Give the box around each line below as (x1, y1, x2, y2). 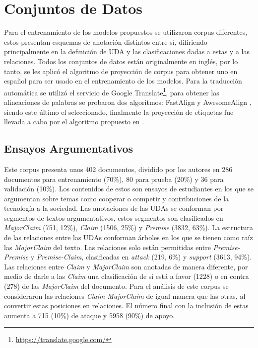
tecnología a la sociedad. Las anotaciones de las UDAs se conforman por (4, 203, 224, 213)
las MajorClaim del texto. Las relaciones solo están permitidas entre (4, 242, 211, 252)
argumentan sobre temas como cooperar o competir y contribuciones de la (4, 193, 229, 203)
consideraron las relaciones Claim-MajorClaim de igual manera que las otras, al (4, 290, 246, 301)
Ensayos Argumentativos (4, 141, 133, 156)
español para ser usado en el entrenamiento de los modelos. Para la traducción (4, 76, 242, 86)
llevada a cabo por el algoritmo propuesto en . (4, 116, 144, 127)
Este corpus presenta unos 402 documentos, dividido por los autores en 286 (4, 164, 233, 174)
